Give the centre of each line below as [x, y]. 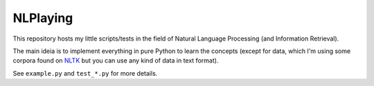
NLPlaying [43, 18]
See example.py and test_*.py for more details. [85, 73]
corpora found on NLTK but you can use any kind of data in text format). [116, 61]
